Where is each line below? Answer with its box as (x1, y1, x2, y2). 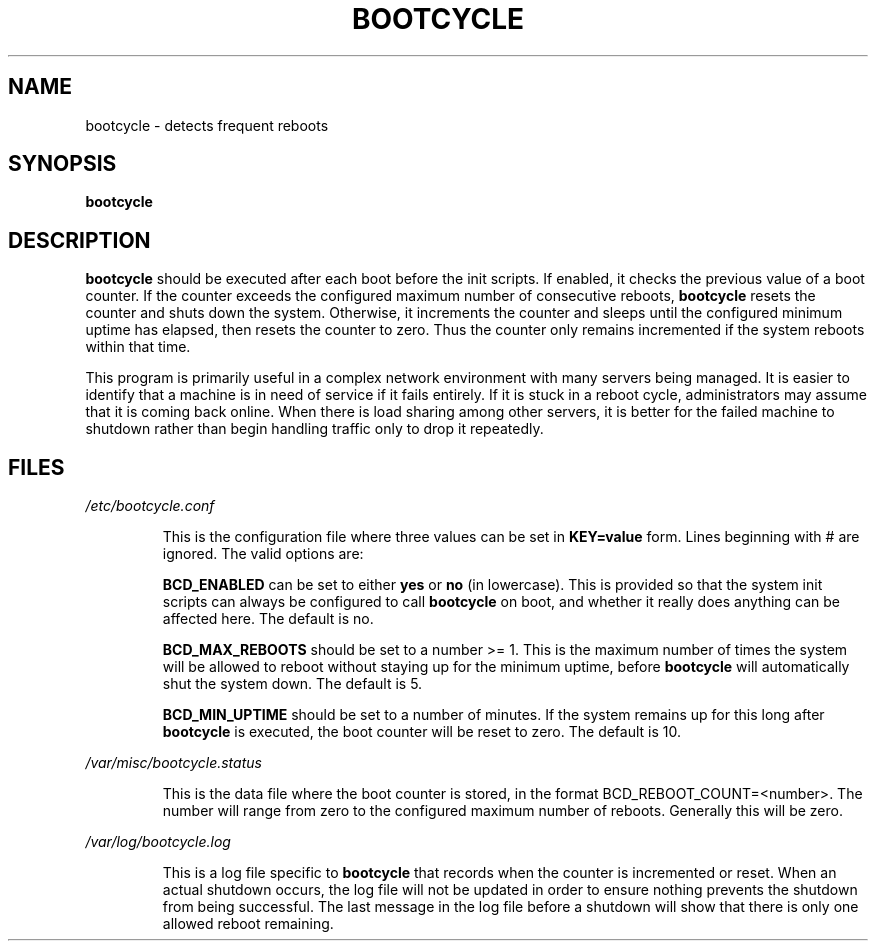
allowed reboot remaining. (162, 915, 334, 933)
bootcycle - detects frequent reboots (85, 116, 329, 134)
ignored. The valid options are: (162, 545, 364, 563)
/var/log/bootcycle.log (85, 833, 231, 851)
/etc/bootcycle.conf (85, 497, 215, 515)
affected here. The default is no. (162, 610, 374, 628)
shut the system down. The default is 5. (162, 675, 423, 693)
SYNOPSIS (8, 151, 117, 177)
